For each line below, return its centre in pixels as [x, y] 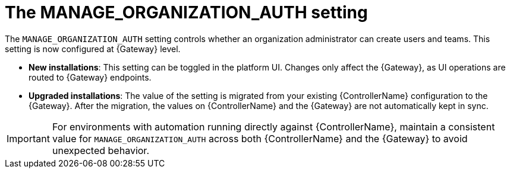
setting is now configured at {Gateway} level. [93, 49]
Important [28, 138]
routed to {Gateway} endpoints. [90, 77]
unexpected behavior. [100, 150]
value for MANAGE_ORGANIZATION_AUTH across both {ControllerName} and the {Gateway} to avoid [260, 138]
